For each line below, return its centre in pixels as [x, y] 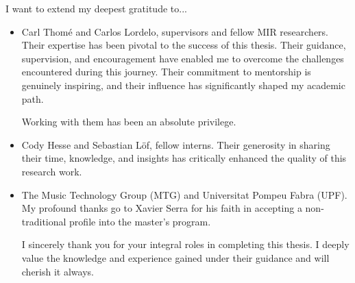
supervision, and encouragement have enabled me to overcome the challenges [183, 58]
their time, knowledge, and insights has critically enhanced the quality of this [184, 158]
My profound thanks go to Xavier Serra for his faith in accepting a [162, 208]
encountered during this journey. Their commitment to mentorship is [166, 72]
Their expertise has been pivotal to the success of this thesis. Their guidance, [184, 45]
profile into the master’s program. [140, 221]
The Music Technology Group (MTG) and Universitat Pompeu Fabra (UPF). [184, 194]
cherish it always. [58, 271]
